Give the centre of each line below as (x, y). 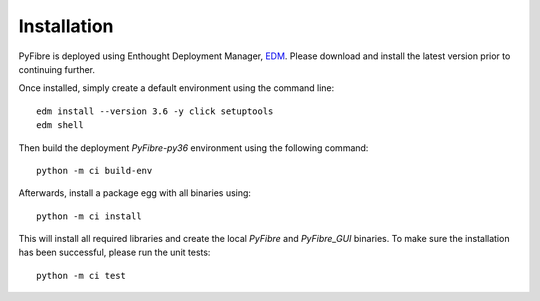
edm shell (60, 125)
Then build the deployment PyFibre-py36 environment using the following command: (193, 147)
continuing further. (56, 69)
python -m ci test (81, 275)
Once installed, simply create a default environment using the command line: (176, 88)
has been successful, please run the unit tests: (114, 252)
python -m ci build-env (94, 170)
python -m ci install (89, 216)
